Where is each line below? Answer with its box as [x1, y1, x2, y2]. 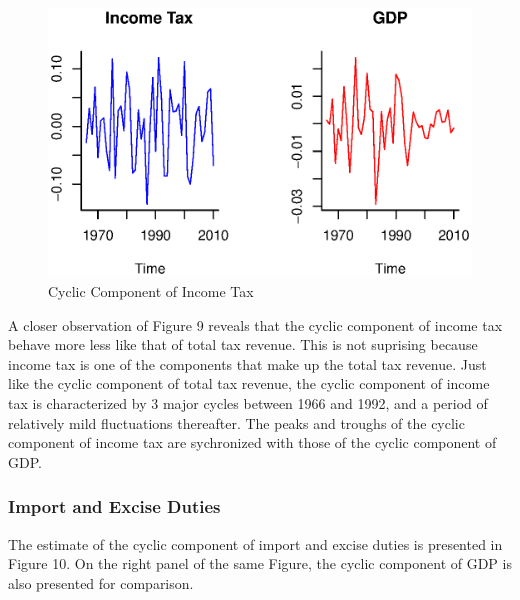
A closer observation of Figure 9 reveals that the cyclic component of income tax [8, 314, 503, 335]
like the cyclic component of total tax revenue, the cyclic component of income [8, 373, 490, 394]
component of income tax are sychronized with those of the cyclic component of [8, 432, 497, 453]
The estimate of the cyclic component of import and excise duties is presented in [8, 533, 503, 554]
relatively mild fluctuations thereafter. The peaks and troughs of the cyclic [8, 412, 465, 433]
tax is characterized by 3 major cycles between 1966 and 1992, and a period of [8, 392, 488, 413]
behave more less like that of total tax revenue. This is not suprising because [8, 334, 478, 355]
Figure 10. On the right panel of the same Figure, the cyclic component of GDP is [8, 553, 512, 574]
